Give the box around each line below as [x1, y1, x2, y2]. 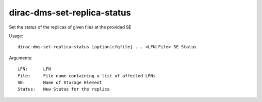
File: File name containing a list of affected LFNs [17, 73, 156, 78]
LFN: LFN [17, 66, 51, 72]
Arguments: [9, 55, 33, 60]
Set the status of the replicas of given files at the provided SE [9, 24, 131, 30]
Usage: [9, 33, 24, 39]
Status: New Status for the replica [17, 87, 110, 92]
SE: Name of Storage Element [17, 80, 102, 85]
